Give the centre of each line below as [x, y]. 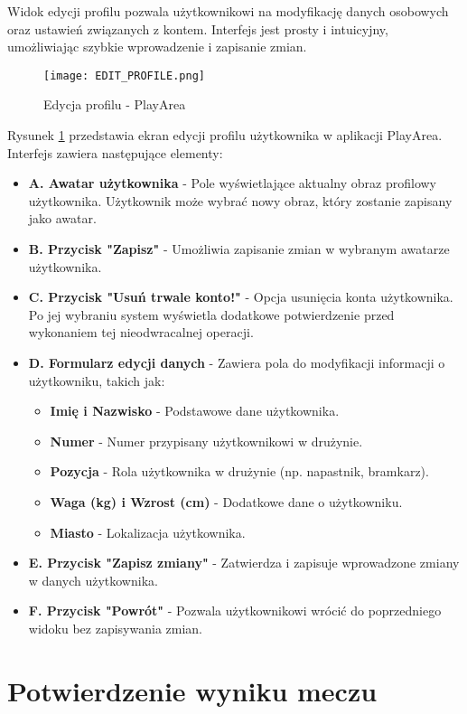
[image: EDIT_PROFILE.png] [124, 75]
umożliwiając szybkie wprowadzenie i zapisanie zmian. [157, 47]
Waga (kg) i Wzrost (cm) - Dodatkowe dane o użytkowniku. [226, 501]
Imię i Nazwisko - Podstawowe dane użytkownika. [195, 411]
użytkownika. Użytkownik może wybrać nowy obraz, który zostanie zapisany [240, 200]
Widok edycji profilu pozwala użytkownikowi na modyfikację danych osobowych [228, 11]
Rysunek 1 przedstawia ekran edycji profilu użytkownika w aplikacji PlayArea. [225, 135]
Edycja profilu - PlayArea [115, 104]
